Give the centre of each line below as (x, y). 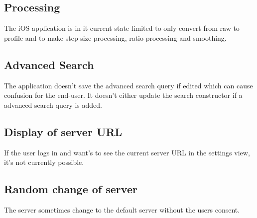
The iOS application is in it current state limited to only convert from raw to (122, 28)
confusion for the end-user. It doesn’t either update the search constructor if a (123, 95)
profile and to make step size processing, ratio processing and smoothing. (115, 37)
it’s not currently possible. (44, 162)
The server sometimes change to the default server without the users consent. (122, 209)
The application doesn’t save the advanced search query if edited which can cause (128, 85)
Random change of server (71, 189)
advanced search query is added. (53, 105)
